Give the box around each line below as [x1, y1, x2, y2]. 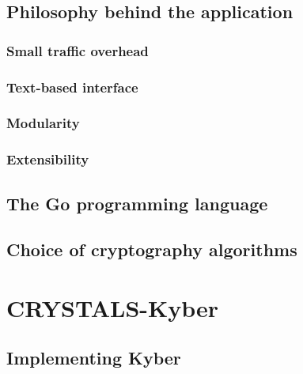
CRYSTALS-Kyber [6, 291, 219, 323]
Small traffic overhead [6, 40, 149, 60]
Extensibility [6, 149, 89, 169]
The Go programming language [6, 191, 268, 215]
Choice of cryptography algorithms [6, 237, 297, 262]
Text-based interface [6, 77, 138, 96]
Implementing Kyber [6, 346, 181, 370]
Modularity [6, 113, 80, 133]
